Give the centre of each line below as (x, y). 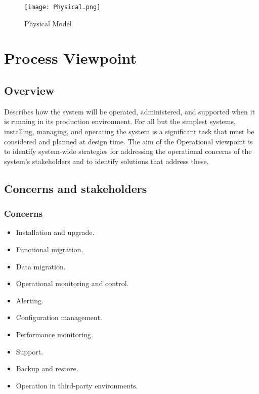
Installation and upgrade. (55, 232)
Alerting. (30, 300)
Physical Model (48, 23)
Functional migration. (50, 249)
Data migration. (41, 266)
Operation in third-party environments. (77, 385)
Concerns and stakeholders (76, 188)
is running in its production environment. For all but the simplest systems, (120, 121)
